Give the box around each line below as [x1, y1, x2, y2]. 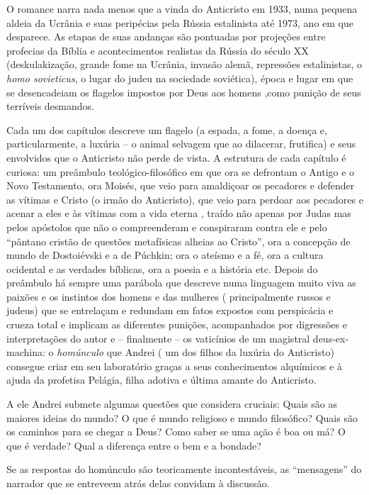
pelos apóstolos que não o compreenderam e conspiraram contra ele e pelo [6, 219, 327, 234]
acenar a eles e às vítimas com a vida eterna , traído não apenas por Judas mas [6, 206, 351, 221]
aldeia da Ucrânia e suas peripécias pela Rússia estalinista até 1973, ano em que [6, 15, 353, 30]
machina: [6, 345, 45, 360]
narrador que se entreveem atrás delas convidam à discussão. [6, 476, 270, 490]
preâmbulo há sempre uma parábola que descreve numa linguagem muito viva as [6, 275, 356, 290]
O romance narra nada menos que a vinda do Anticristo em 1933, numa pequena [6, 1, 358, 16]
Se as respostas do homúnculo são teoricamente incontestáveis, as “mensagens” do [6, 462, 362, 477]
